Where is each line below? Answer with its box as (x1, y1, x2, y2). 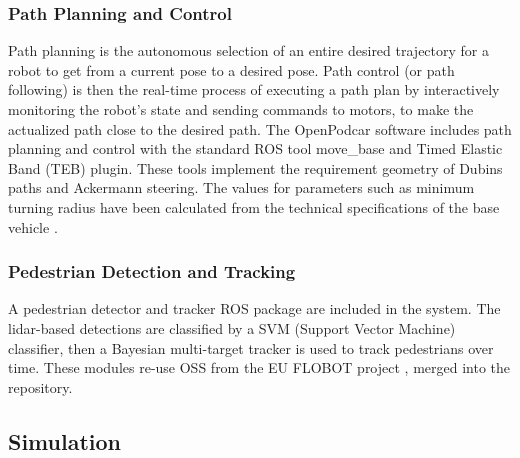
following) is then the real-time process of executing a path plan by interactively (8, 79, 500, 100)
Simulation (8, 425, 122, 456)
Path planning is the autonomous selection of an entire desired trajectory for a (8, 40, 489, 61)
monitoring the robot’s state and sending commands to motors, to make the (8, 99, 474, 119)
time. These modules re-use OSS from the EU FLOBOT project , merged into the (8, 357, 511, 378)
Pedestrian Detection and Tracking (8, 259, 296, 284)
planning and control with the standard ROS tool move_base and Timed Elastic (8, 138, 503, 159)
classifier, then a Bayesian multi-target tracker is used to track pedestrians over (8, 337, 494, 358)
